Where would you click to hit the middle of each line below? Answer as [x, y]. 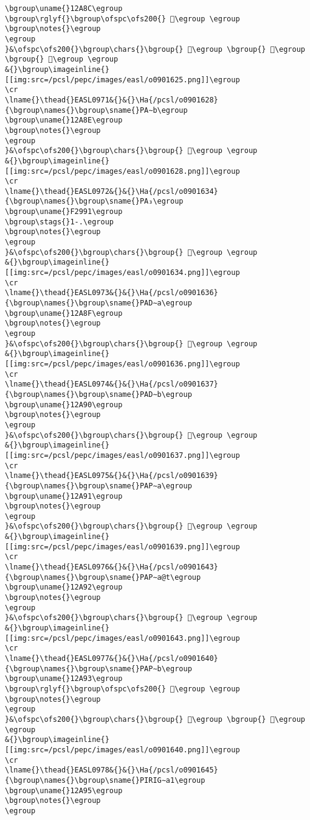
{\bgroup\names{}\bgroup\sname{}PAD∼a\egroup [98, 303]
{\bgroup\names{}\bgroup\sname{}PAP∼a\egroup [98, 486]
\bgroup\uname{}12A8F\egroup [64, 313]
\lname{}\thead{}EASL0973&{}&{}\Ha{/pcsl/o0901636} [112, 293]
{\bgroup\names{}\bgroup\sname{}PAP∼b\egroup [98, 668]
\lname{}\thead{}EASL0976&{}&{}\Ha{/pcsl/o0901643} [112, 567]
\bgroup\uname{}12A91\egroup [64, 496]
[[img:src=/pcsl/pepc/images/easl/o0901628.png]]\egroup [122, 171]
